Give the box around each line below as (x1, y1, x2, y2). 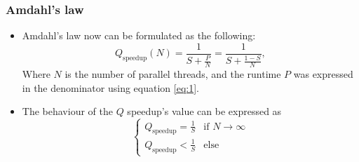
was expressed (293, 67, 353, 81)
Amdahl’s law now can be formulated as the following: (22, 28, 256, 43)
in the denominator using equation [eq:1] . (22, 80, 199, 95)
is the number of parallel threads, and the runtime (65, 67, 281, 81)
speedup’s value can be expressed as (127, 104, 282, 119)
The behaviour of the (22, 104, 113, 119)
